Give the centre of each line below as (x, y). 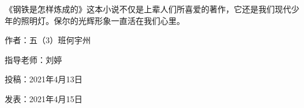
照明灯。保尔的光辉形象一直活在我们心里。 (103, 20)
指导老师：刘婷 (33, 59)
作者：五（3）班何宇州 (48, 40)
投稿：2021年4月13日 (44, 79)
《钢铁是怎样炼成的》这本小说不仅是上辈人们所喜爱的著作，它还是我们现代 (148, 9)
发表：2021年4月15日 (44, 98)
